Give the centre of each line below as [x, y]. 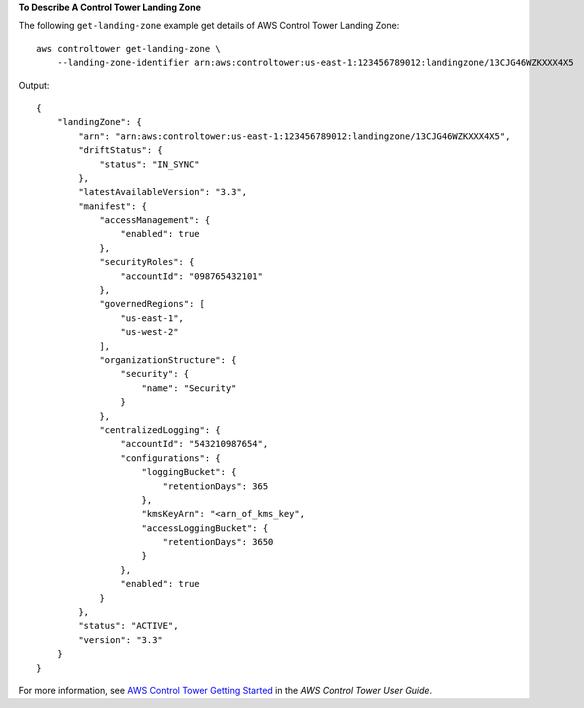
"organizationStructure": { [168, 359]
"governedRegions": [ [152, 304]
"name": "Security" [189, 388]
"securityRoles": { [147, 262]
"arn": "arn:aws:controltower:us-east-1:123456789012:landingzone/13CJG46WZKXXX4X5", [294, 136]
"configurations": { [171, 458]
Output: [34, 85]
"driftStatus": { [121, 150]
